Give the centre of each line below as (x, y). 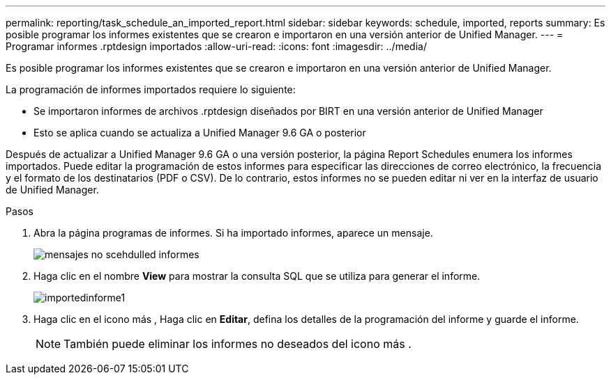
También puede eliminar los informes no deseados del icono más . (237, 344)
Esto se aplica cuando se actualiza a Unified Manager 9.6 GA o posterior (200, 133)
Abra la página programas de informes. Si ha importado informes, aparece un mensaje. (233, 233)
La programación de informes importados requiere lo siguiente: (151, 89)
